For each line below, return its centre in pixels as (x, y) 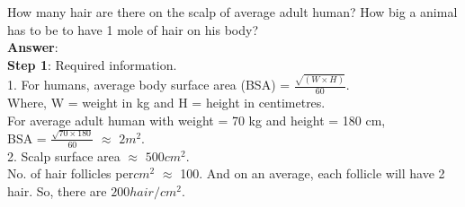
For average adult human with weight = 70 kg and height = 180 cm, (197, 120)
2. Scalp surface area (64, 155)
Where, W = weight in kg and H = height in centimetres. (166, 102)
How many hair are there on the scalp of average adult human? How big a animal (232, 12)
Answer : (33, 47)
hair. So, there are (57, 190)
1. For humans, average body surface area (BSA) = (149, 85)
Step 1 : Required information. (92, 64)
